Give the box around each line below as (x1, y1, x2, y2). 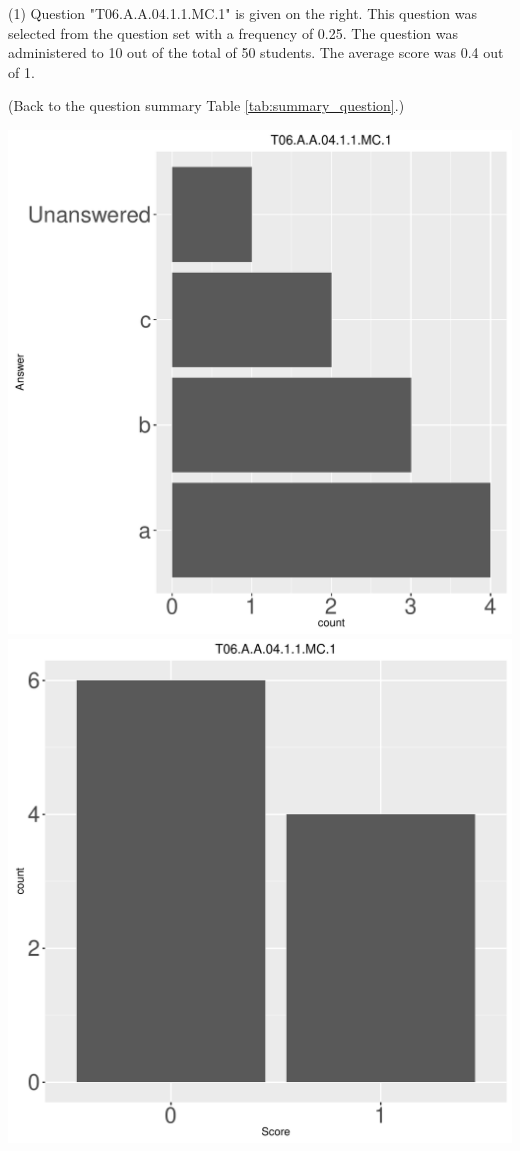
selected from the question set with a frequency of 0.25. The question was (8, 22, 458, 43)
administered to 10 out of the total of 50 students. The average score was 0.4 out (8, 42, 504, 63)
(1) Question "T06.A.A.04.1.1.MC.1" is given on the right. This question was (8, 3, 478, 23)
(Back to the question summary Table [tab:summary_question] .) (8, 95, 405, 116)
